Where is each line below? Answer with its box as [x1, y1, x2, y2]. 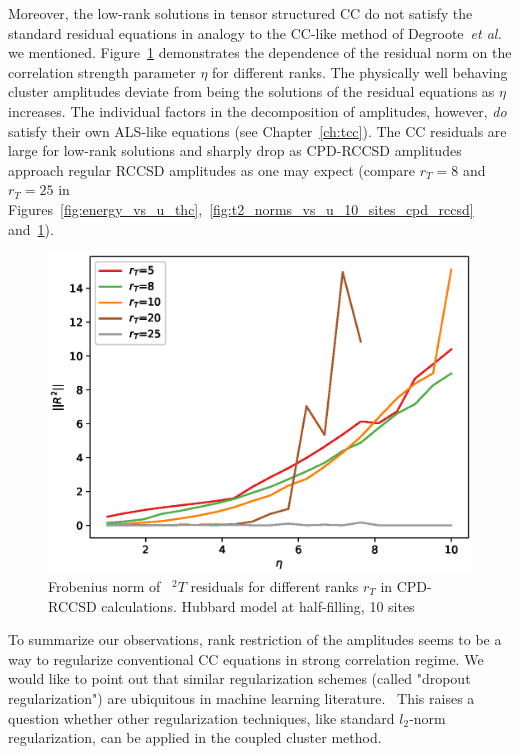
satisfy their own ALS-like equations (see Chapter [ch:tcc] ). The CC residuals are [8, 120, 507, 141]
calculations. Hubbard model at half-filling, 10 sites [101, 595, 415, 616]
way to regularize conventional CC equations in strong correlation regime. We [8, 648, 484, 669]
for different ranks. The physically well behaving [212, 61, 508, 82]
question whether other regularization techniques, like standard [8, 707, 395, 728]
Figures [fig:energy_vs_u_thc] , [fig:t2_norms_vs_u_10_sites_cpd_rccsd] [8, 198, 474, 219]
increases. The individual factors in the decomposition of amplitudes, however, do [8, 100, 507, 121]
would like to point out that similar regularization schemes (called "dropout [8, 668, 471, 689]
